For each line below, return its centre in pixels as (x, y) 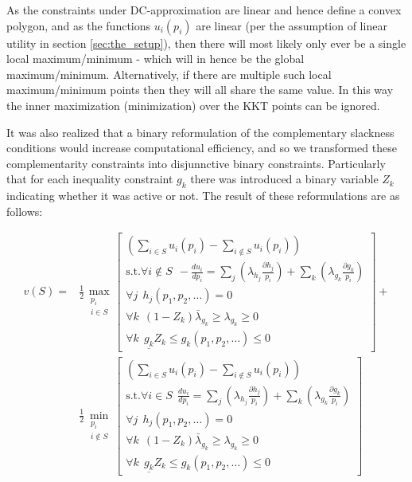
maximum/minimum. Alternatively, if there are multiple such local (169, 74)
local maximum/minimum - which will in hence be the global (155, 59)
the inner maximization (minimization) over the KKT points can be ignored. (193, 105)
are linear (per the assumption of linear (292, 25)
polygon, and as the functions (79, 25)
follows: (25, 211)
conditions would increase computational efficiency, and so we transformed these (202, 148)
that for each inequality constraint (90, 179)
